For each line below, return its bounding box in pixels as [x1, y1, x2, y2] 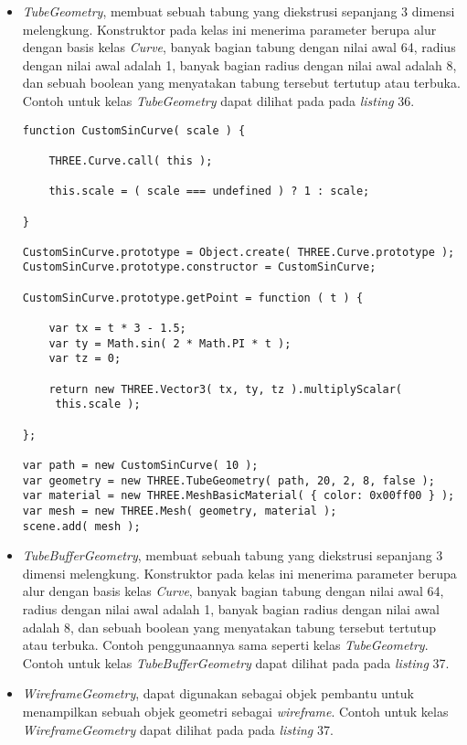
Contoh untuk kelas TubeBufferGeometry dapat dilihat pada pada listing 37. [22, 653, 450, 672]
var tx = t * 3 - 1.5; [48, 322, 186, 335]
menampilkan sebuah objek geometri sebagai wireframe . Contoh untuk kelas [22, 702, 449, 721]
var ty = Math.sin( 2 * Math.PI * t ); [48, 336, 292, 350]
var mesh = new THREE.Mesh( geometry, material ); [22, 504, 337, 517]
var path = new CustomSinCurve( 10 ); [22, 459, 259, 472]
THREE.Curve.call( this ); [48, 154, 213, 167]
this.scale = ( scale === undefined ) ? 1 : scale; [48, 185, 370, 198]
